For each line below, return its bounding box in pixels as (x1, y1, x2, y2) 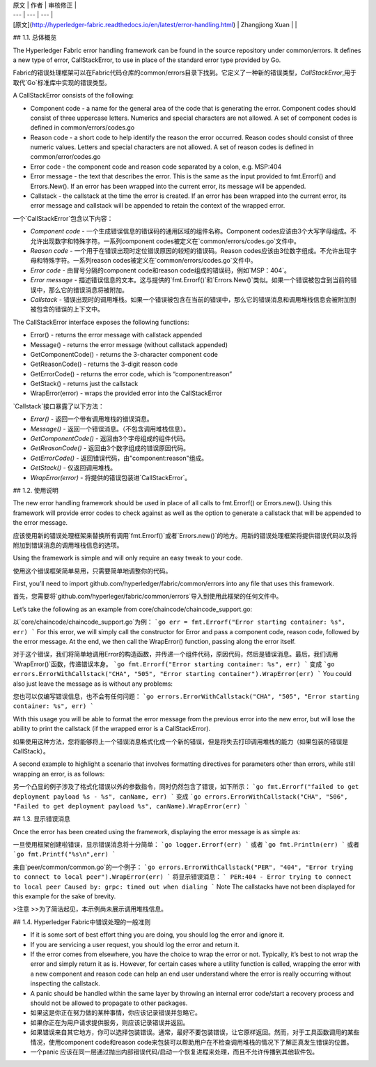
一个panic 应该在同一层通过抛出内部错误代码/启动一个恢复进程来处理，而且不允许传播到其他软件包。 (30, 1047, 319, 1056)
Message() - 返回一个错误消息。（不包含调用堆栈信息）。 (30, 424, 190, 433)
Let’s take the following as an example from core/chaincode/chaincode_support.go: (13, 605, 253, 613)
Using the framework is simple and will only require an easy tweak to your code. (13, 554, 243, 562)
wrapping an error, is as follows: (13, 769, 105, 778)
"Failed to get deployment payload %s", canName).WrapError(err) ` (13, 802, 249, 810)
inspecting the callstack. (30, 979, 100, 988)
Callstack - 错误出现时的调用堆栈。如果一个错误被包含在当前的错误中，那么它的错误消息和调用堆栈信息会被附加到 (30, 295, 357, 303)
